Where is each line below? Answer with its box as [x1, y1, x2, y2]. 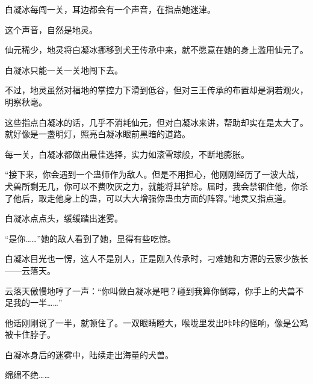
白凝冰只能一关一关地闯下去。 [5, 63, 123, 76]
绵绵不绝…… [5, 368, 50, 381]
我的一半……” [13, 296, 63, 309]
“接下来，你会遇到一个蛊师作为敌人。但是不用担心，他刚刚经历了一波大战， [5, 168, 304, 181]
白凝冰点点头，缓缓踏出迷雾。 [5, 212, 123, 225]
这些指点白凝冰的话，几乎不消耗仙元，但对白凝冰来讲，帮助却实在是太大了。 [5, 116, 308, 128]
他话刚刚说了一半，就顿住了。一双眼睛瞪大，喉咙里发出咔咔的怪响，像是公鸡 [5, 316, 308, 329]
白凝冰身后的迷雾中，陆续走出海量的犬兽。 [5, 348, 173, 361]
